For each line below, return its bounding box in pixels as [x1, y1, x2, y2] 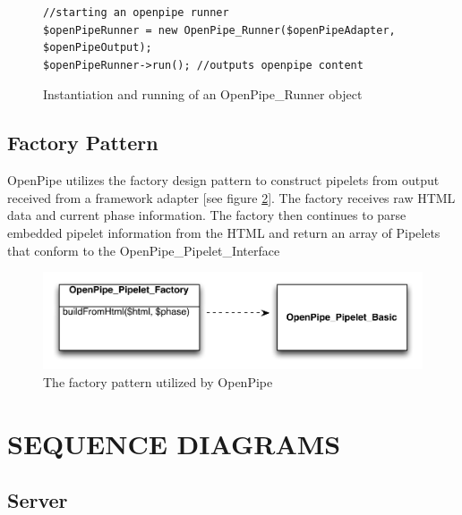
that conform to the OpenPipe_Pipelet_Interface [7, 241, 280, 259]
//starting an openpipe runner [43, 6, 229, 19]
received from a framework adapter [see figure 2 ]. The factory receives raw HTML [7, 188, 456, 207]
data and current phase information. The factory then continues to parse [7, 206, 406, 224]
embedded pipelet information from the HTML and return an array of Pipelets [7, 223, 441, 241]
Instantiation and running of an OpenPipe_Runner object [43, 85, 363, 104]
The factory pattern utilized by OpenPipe [43, 373, 273, 391]
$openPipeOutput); [43, 41, 152, 55]
